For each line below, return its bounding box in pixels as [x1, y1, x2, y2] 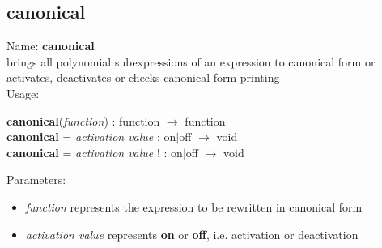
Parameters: [6, 171, 66, 188]
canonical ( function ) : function [6, 112, 160, 129]
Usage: [6, 84, 40, 101]
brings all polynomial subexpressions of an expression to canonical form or [6, 53, 376, 70]
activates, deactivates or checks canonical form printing [6, 69, 280, 86]
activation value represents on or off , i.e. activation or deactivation [25, 225, 359, 242]
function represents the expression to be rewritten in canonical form [25, 198, 363, 215]
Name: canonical [6, 37, 95, 54]
